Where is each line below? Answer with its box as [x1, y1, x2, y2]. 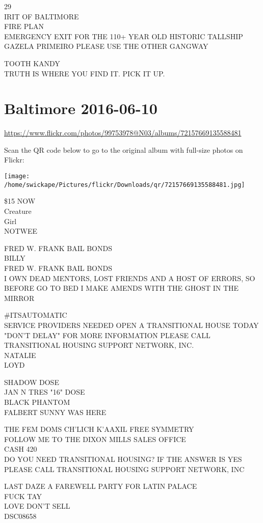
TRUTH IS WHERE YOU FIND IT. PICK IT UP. [4, 68, 165, 78]
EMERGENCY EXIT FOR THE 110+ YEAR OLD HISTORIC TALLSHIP [4, 31, 243, 41]
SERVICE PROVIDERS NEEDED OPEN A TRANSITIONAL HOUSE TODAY [4, 319, 259, 330]
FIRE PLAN [4, 21, 44, 32]
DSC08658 [4, 511, 37, 521]
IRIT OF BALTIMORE [4, 11, 79, 21]
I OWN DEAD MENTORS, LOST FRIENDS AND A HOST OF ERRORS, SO [4, 272, 255, 283]
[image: [4, 173, 30, 180]
